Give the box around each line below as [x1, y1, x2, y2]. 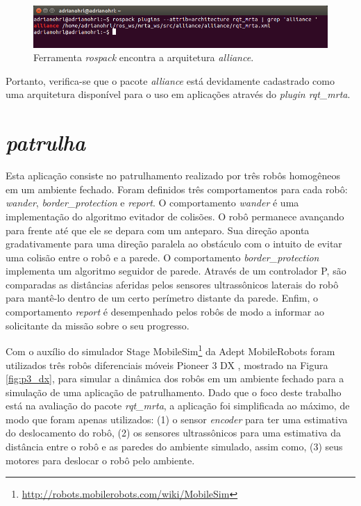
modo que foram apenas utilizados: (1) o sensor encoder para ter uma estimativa [6, 411, 348, 426]
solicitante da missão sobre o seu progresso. [6, 318, 190, 332]
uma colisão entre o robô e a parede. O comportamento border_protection [6, 250, 319, 264]
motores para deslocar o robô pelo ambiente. [6, 452, 195, 467]
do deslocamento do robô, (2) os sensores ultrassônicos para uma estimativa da [6, 425, 342, 440]
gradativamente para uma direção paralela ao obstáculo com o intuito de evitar [6, 236, 342, 251]
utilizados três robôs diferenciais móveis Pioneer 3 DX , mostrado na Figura [6, 357, 328, 372]
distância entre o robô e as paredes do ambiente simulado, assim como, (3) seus [6, 439, 343, 454]
